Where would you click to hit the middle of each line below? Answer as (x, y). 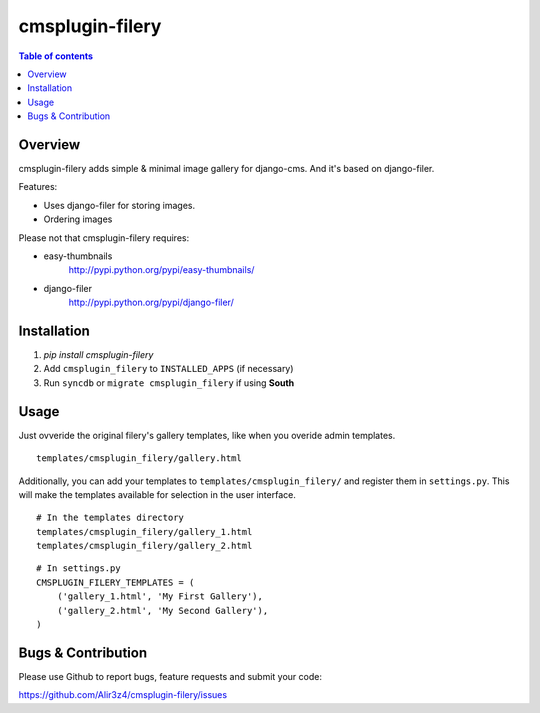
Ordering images (78, 219)
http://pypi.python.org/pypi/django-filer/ (151, 302)
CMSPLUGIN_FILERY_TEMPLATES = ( (115, 582)
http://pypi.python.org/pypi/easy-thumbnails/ (161, 270)
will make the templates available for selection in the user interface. (157, 494)
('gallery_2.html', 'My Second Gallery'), (162, 610)
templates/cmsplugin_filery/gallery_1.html (144, 531)
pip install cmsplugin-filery (98, 355)
